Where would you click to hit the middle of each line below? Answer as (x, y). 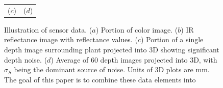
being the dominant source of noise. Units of (83, 69)
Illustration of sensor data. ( (48, 29)
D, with (205, 59)
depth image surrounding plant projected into (76, 50)
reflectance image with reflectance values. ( (71, 39)
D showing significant (186, 50)
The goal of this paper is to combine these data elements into (100, 79)
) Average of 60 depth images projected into (119, 59)
